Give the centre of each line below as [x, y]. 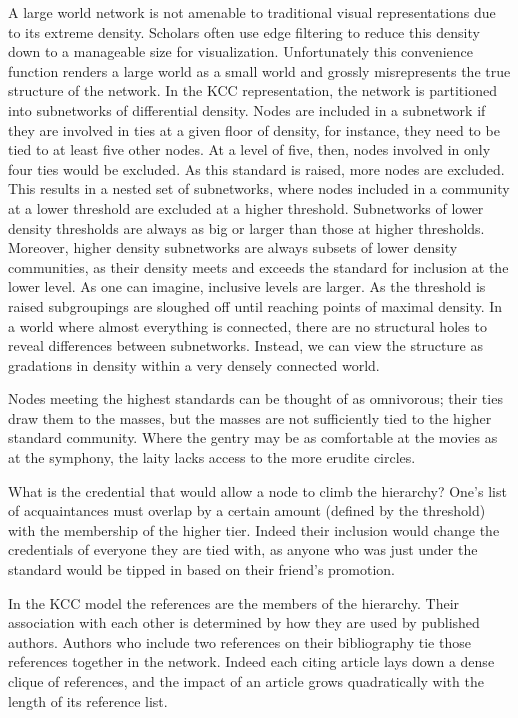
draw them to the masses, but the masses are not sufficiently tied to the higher [250, 417]
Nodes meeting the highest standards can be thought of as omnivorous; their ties [255, 398]
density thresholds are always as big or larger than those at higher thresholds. [246, 227]
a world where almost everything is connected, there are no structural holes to [247, 325]
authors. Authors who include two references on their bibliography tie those [239, 641]
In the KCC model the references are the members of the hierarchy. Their [234, 602]
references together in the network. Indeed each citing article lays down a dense [251, 661]
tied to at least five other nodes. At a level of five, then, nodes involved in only [249, 149]
